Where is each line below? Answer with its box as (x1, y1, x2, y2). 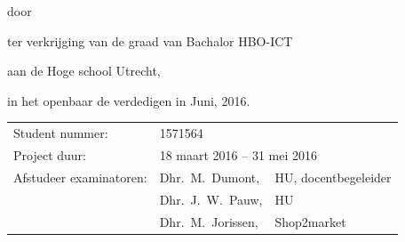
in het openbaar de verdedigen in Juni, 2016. (7, 91, 250, 109)
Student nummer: (13, 124, 108, 142)
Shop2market (274, 212, 346, 230)
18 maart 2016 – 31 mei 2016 (159, 145, 318, 164)
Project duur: (13, 145, 86, 164)
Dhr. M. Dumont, (159, 167, 260, 186)
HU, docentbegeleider (274, 167, 392, 186)
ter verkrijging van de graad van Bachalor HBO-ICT (7, 31, 293, 50)
